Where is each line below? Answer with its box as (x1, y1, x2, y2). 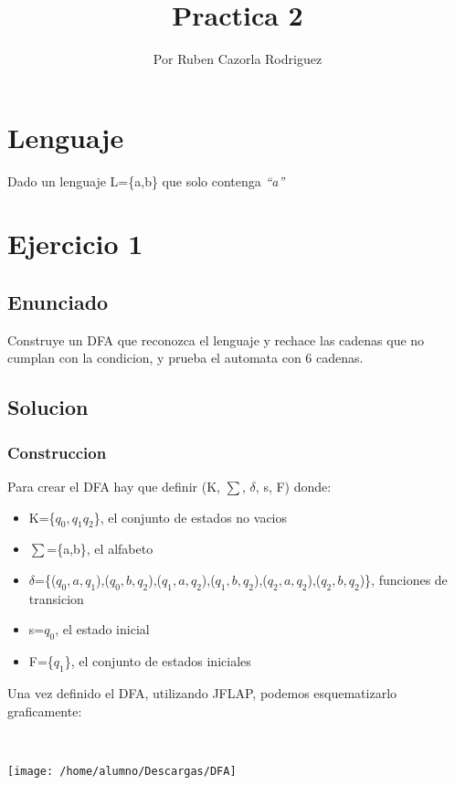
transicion (28, 589, 84, 608)
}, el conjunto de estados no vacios (93, 507, 288, 526)
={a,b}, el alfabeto (47, 539, 153, 558)
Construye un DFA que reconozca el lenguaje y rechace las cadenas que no (7, 330, 425, 349)
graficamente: (7, 701, 82, 720)
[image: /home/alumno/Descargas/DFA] (7, 764, 237, 778)
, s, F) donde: (255, 477, 332, 496)
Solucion (7, 393, 89, 421)
